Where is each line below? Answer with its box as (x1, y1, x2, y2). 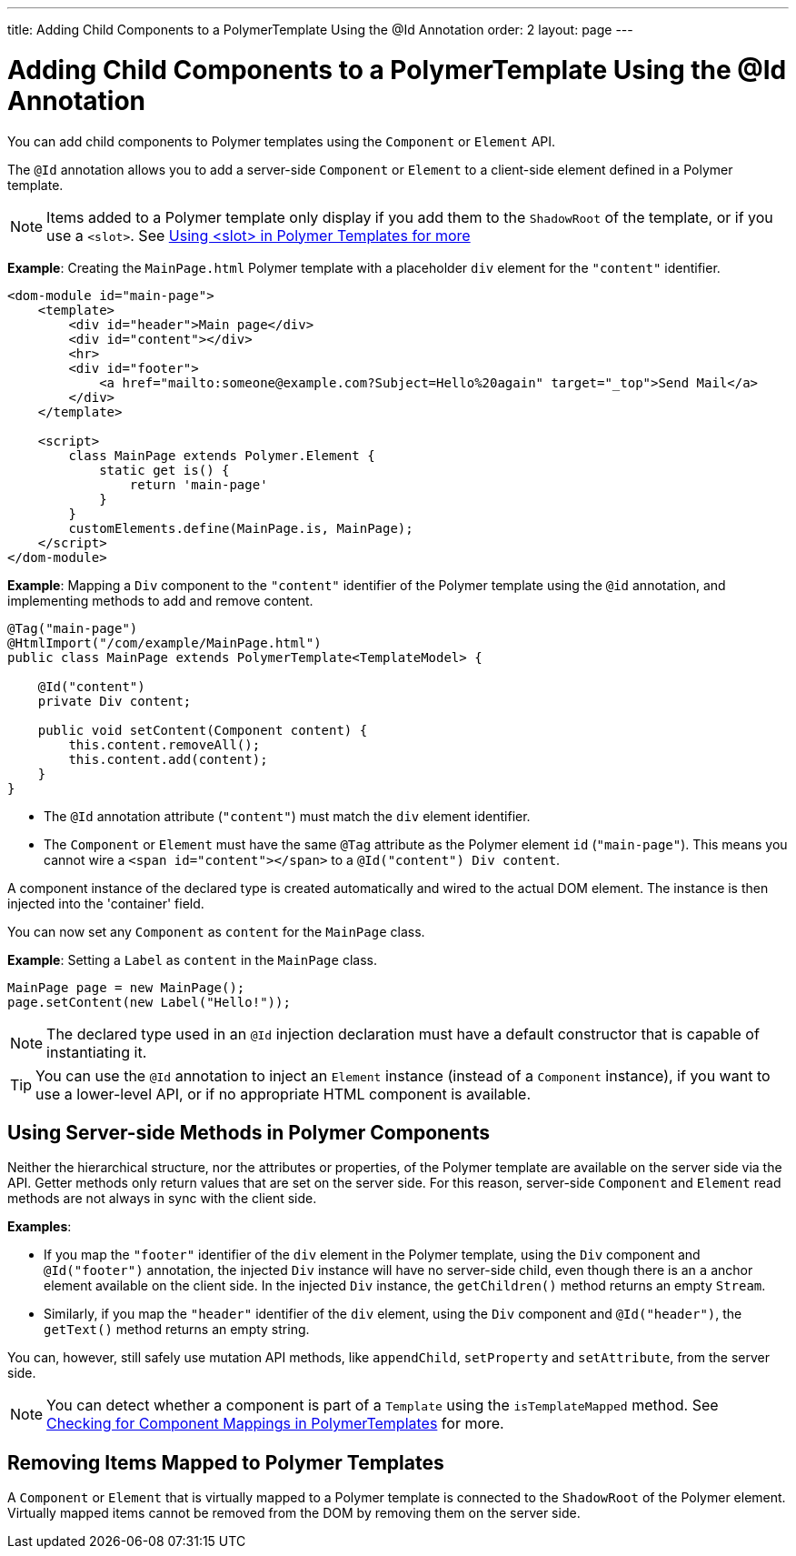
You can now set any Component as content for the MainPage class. (7, 923, 425, 939)
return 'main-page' (129, 477, 268, 492)
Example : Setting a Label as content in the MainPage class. (7, 951, 377, 968)
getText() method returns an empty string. (44, 1321, 310, 1338)
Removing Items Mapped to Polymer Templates (7, 1451, 444, 1474)
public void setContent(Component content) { (37, 722, 368, 738)
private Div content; (37, 693, 192, 708)
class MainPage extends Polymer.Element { (68, 447, 375, 463)
